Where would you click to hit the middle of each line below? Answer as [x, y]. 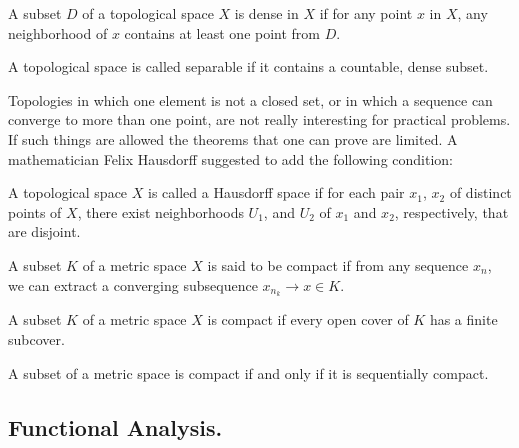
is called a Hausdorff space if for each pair [276, 192]
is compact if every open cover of [308, 319]
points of [35, 211]
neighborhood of [58, 32]
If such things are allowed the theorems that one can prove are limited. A [233, 138]
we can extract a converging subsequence [133, 284]
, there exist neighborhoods [160, 211]
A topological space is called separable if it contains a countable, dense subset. [248, 66]
